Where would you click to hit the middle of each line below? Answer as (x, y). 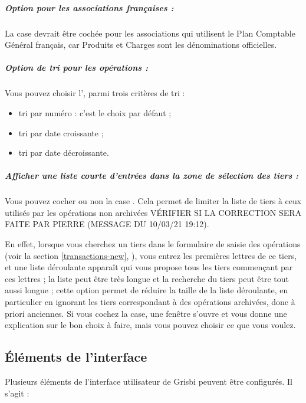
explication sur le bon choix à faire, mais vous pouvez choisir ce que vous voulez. (150, 325)
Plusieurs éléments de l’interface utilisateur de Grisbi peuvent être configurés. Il (149, 381)
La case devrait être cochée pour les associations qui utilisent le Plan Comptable (150, 33)
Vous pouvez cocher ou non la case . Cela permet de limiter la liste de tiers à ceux (153, 201)
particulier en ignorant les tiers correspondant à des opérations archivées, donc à (150, 302)
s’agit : (17, 393)
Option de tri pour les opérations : (76, 68)
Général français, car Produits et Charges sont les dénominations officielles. (141, 45)
